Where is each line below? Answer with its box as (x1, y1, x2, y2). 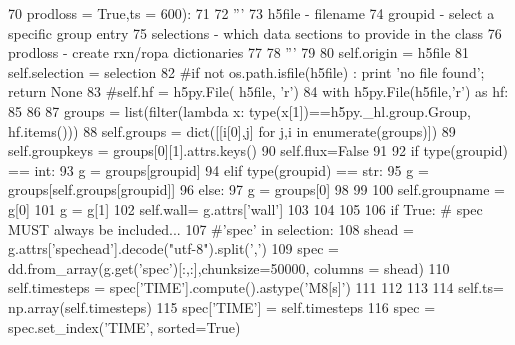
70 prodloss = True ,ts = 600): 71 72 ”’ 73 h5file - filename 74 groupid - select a (8, 3, 495, 23)
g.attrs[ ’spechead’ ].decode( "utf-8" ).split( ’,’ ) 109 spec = (8, 238, 339, 259)
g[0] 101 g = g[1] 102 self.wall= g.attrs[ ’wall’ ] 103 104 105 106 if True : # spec (8, 198, 483, 219)
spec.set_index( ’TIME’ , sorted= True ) (8, 316, 241, 337)
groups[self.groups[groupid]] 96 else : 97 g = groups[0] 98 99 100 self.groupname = (8, 179, 505, 200)
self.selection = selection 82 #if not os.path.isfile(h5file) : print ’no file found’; (8, 61, 485, 82)
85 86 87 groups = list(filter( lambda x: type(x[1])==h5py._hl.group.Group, (8, 100, 471, 121)
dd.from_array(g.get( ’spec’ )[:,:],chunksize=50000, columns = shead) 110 (8, 257, 450, 278)
